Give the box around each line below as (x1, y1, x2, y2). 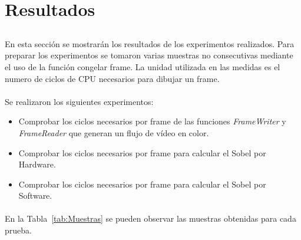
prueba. (5, 224, 32, 236)
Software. (18, 189, 52, 202)
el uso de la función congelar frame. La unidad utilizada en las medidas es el (5, 60, 280, 73)
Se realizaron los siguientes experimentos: (5, 95, 154, 107)
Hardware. (18, 158, 56, 170)
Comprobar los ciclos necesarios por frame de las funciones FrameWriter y (18, 115, 286, 127)
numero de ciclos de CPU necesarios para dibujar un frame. (5, 72, 220, 84)
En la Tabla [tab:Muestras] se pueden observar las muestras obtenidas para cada (5, 212, 296, 225)
